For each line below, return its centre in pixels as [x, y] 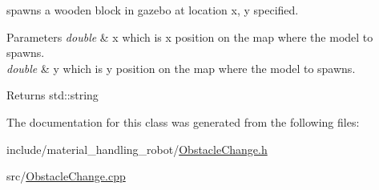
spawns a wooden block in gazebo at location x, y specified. [153, 10]
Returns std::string [52, 95]
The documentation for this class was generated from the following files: [183, 121]
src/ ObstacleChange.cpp [66, 176]
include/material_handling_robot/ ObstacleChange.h [137, 149]
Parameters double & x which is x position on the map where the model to [190, 36]
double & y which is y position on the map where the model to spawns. [181, 68]
